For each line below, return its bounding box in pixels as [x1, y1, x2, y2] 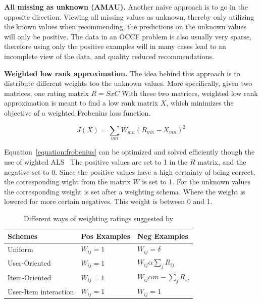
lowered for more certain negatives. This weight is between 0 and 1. [4, 196, 213, 207]
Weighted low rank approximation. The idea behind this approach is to [4, 68, 240, 78]
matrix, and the [197, 157, 246, 167]
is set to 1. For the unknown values [142, 176, 250, 187]
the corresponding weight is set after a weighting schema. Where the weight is [4, 186, 245, 196]
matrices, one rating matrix [4, 87, 89, 98]
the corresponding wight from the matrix [4, 176, 131, 187]
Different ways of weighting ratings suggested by [24, 213, 173, 223]
